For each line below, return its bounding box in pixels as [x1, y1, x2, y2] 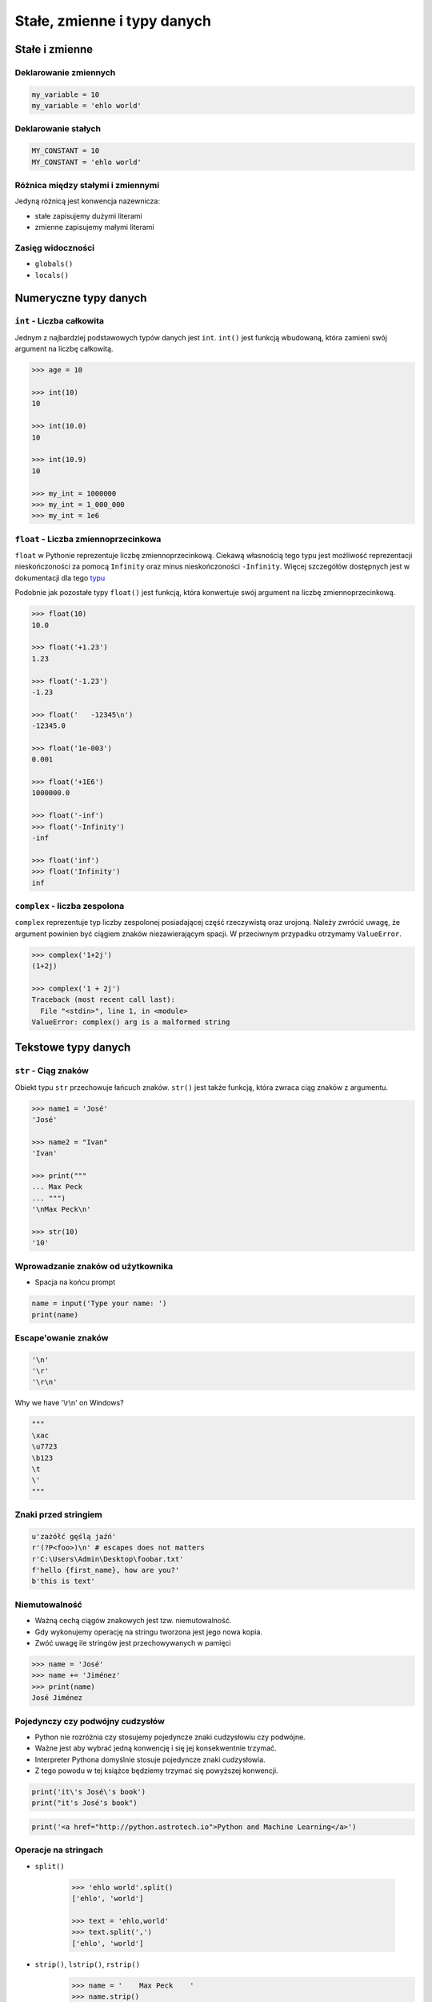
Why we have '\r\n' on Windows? [14, 1398, 124, 1408]
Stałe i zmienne [14, 42, 94, 56]
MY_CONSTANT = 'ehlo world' [31, 157, 142, 167]
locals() [34, 271, 70, 279]
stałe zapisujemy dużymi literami [34, 211, 143, 220]
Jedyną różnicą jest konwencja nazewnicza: [14, 196, 160, 206]
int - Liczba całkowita [14, 316, 104, 327]
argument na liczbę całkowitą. [14, 344, 114, 354]
